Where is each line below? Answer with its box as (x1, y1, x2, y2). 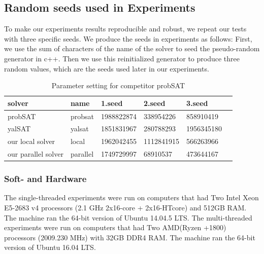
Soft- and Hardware (4, 172, 87, 185)
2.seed (143, 97, 166, 108)
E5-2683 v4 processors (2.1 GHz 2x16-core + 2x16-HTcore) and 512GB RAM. (4, 202, 247, 213)
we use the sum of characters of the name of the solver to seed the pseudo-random (4, 43, 260, 54)
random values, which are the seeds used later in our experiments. (4, 63, 209, 74)
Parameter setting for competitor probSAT (51, 80, 185, 91)
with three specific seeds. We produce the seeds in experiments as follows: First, (4, 33, 252, 44)
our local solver (8, 136, 55, 147)
